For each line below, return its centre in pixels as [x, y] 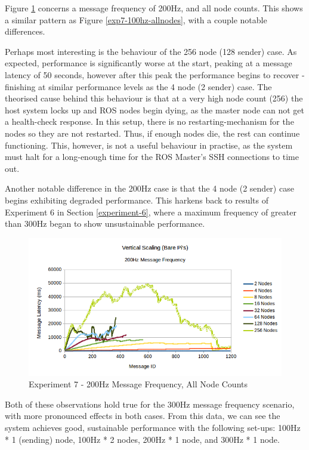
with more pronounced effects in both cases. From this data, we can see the [143, 416]
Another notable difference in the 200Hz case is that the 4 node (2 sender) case [149, 188]
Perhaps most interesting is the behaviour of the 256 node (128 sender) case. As [151, 51]
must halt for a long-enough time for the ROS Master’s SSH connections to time [152, 157]
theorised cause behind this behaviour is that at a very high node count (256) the [154, 98]
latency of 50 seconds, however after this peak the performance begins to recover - [155, 74]
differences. [25, 31]
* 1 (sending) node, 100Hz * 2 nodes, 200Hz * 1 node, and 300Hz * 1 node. [142, 439]
